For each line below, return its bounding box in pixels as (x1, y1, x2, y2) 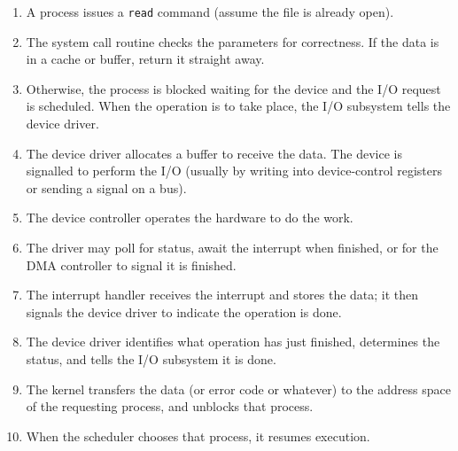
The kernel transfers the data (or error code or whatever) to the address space (26, 379, 451, 398)
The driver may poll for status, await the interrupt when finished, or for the (26, 238, 439, 256)
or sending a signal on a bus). (26, 178, 187, 197)
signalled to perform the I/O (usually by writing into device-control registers (26, 161, 442, 180)
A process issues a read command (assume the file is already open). (26, 3, 394, 20)
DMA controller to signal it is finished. (26, 255, 237, 274)
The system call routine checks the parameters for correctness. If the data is (26, 32, 439, 51)
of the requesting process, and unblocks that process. (26, 397, 314, 416)
